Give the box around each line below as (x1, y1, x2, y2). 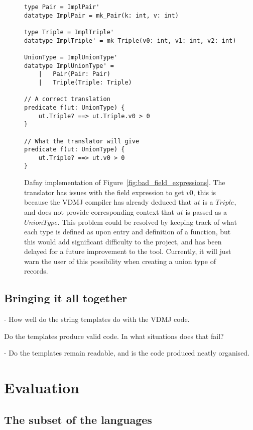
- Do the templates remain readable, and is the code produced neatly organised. (4, 348, 250, 358)
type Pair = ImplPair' (24, 4, 100, 11)
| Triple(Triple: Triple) (38, 78, 132, 86)
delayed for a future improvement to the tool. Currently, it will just (24, 246, 231, 256)
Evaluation (4, 377, 79, 398)
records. (24, 266, 48, 276)
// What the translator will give (24, 137, 140, 145)
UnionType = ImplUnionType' (24, 53, 118, 61)
